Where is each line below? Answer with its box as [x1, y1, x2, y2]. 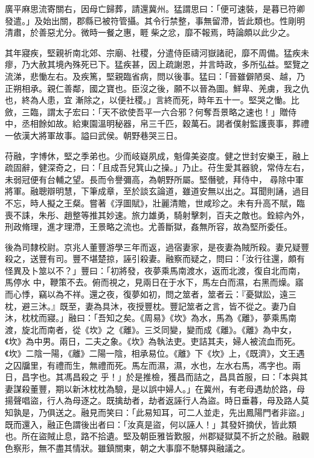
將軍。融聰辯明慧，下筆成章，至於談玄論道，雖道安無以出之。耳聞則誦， [5, 185, 292, 197]
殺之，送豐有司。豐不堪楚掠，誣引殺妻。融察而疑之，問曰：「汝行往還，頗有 [5, 252, 305, 265]
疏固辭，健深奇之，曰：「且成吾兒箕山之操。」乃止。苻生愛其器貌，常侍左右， [5, 161, 309, 174]
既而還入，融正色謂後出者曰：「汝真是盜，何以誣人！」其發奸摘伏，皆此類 [5, 418, 296, 430]
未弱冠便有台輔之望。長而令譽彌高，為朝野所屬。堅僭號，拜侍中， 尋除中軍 [5, 173, 304, 185]
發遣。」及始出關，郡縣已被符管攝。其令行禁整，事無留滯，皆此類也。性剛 [5, 14, 296, 27]
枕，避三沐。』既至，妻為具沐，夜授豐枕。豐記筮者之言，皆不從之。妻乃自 [5, 299, 296, 312]
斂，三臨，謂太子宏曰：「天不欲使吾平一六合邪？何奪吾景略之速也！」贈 [5, 105, 288, 118]
